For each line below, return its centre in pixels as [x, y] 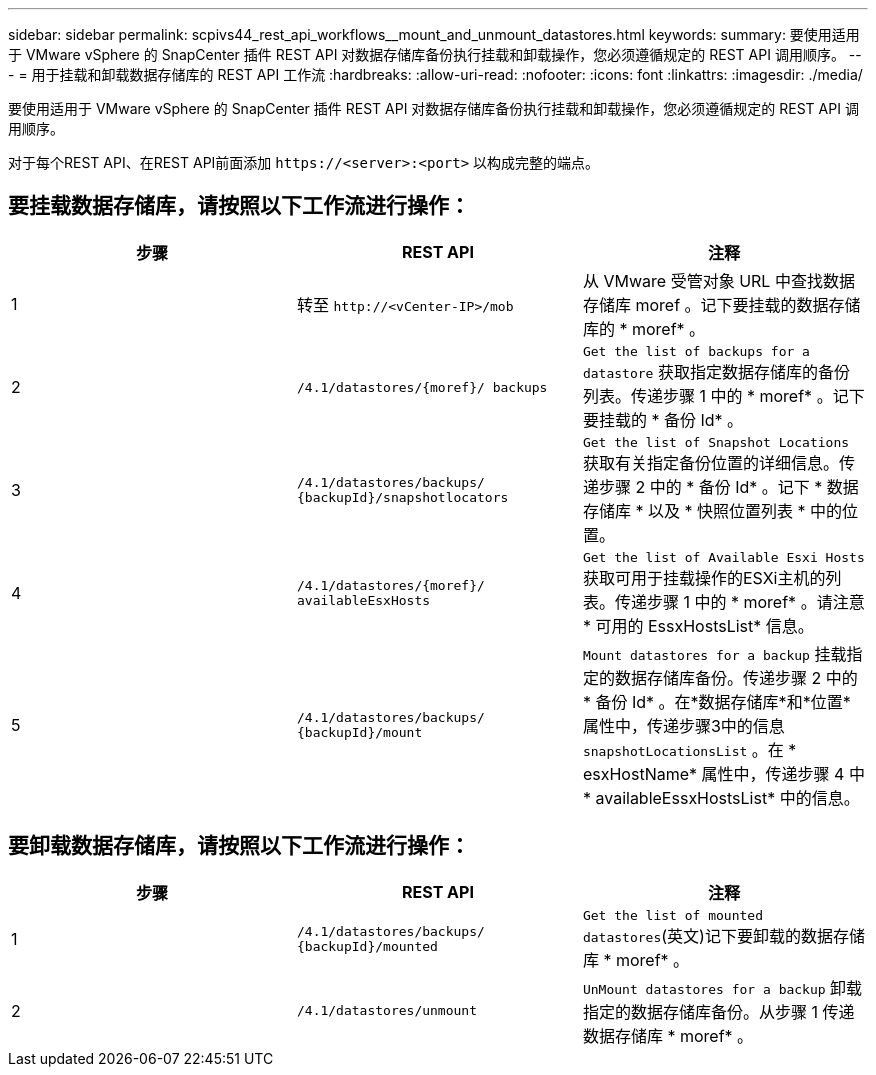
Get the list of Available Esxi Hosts [723, 557]
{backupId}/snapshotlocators [402, 498]
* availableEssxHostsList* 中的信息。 [721, 797]
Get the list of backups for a [696, 351]
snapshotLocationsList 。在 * [689, 749]
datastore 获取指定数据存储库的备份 [716, 371]
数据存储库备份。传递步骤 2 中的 [736, 677]
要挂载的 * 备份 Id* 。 [663, 419]
